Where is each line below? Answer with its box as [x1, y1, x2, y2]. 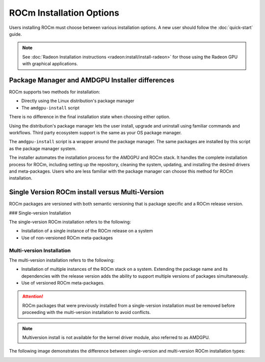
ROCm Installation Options [9, 7, 120, 18]
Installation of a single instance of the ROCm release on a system [21, 228, 153, 234]
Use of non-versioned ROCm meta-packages [21, 234, 113, 240]
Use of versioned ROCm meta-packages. [21, 280, 105, 286]
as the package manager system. [9, 145, 77, 152]
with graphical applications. [22, 61, 78, 67]
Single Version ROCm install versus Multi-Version [9, 188, 164, 196]
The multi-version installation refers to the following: [9, 257, 115, 263]
